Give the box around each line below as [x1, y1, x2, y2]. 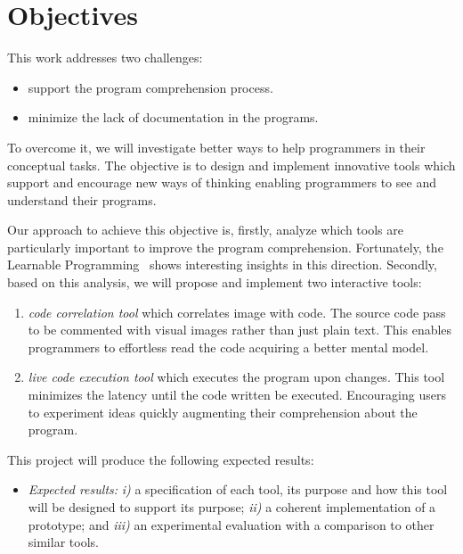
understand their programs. [7, 190, 157, 209]
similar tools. [28, 533, 99, 551]
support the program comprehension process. [28, 78, 273, 96]
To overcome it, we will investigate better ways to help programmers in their [7, 137, 426, 156]
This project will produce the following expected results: [7, 450, 314, 468]
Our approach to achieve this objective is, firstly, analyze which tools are [7, 220, 403, 239]
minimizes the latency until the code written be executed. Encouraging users [28, 385, 446, 404]
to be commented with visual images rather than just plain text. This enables [28, 320, 452, 339]
